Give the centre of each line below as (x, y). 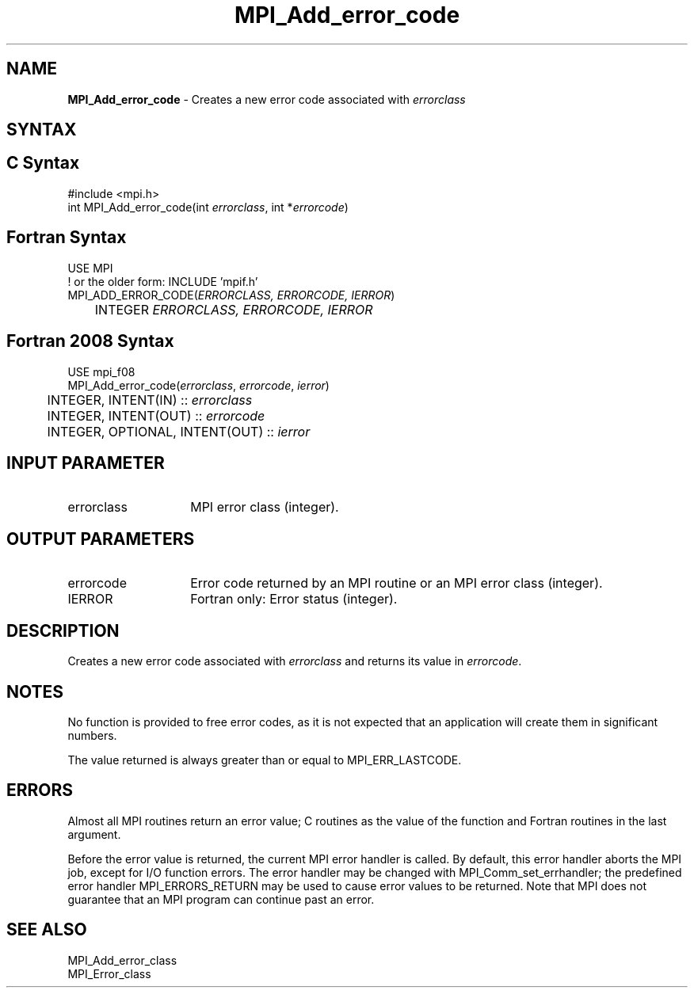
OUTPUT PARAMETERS (101, 539)
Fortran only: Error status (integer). (294, 599)
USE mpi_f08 (101, 371)
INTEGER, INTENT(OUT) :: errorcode (156, 415)
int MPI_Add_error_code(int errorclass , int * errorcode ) (208, 207)
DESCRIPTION (63, 630)
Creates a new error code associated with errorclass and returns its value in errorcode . (295, 661)
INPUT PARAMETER (86, 463)
